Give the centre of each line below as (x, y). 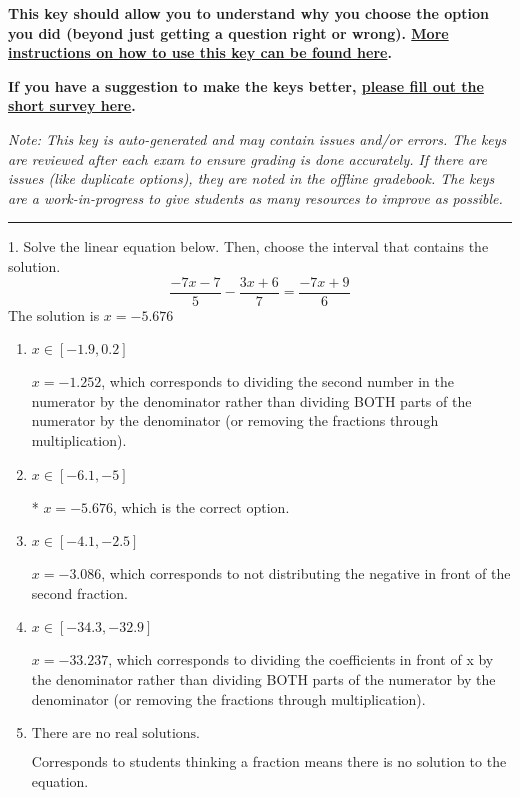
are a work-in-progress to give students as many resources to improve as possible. (255, 197)
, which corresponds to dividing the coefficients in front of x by (301, 659)
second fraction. (79, 592)
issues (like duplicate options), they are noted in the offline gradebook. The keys (251, 178)
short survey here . (72, 105)
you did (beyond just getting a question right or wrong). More (228, 32)
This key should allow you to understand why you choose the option (249, 13)
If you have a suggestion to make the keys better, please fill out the (246, 85)
